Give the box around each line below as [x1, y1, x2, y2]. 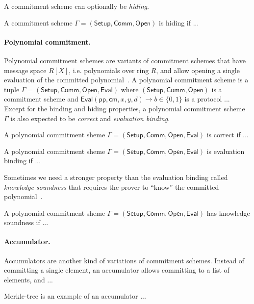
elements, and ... [4, 274, 53, 284]
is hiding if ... [159, 17, 199, 27]
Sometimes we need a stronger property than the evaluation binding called [4, 172, 228, 182]
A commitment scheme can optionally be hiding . [4, 1, 149, 11]
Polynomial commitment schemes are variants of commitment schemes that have [4, 55, 246, 65]
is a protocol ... [184, 94, 230, 104]
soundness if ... [4, 217, 49, 228]
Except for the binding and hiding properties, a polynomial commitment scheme [4, 103, 245, 113]
